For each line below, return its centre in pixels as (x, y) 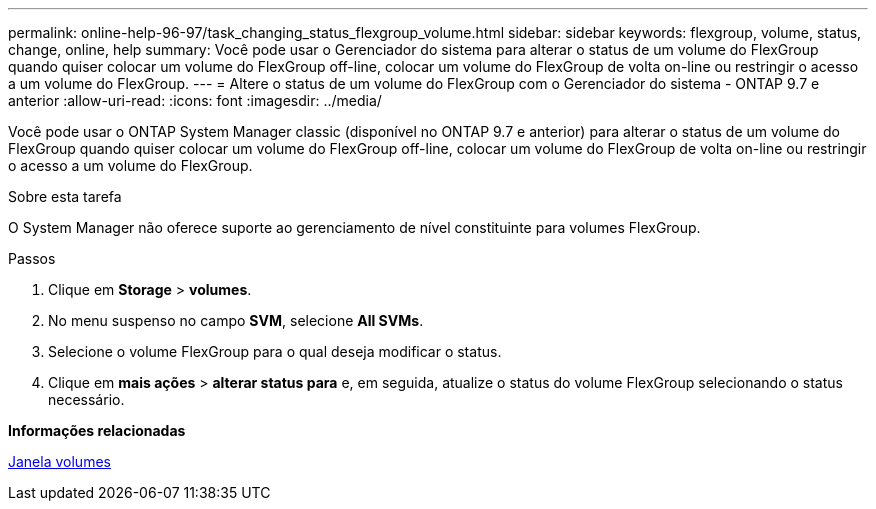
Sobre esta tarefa (65, 196)
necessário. (86, 399)
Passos (32, 258)
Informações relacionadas (97, 430)
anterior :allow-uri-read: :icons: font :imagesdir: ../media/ (195, 100)
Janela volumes (59, 461)
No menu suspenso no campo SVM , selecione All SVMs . (236, 320)
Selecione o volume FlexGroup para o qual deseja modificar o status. (275, 351)
